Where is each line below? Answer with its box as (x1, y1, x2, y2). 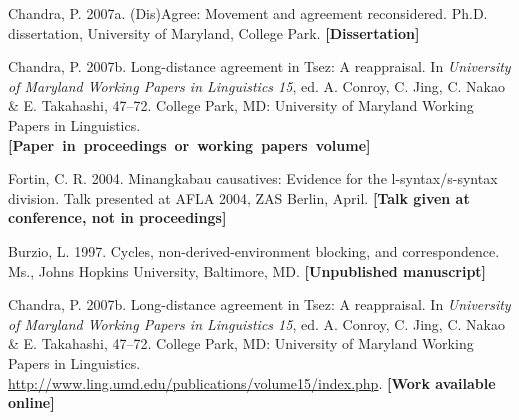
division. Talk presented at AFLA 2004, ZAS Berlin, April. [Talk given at (8, 187, 470, 208)
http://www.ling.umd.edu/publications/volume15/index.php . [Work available (8, 372, 496, 393)
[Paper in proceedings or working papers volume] (8, 134, 371, 155)
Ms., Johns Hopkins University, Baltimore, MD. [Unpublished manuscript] (8, 260, 487, 281)
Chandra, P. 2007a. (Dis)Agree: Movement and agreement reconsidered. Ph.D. (8, 3, 488, 23)
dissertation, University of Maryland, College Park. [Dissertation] (8, 22, 420, 43)
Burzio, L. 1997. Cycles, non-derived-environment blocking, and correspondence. (8, 240, 500, 261)
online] (8, 392, 55, 413)
